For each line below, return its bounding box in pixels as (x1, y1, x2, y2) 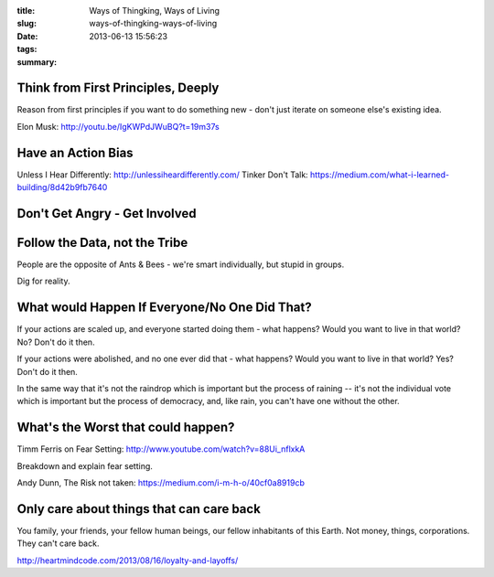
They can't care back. (16, 538, 100, 549)
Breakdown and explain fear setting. (16, 460, 153, 471)
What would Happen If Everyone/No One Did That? (16, 300, 312, 315)
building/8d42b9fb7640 (16, 182, 108, 193)
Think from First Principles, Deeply (16, 80, 220, 96)
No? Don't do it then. (16, 337, 95, 347)
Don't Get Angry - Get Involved (16, 206, 197, 221)
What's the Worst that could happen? (16, 420, 235, 435)
